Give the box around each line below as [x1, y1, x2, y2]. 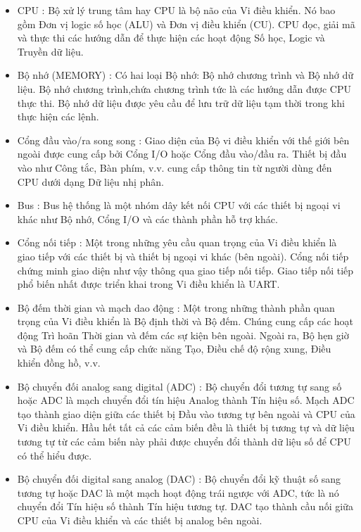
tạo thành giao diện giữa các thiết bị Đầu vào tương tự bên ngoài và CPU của [17, 406, 355, 421]
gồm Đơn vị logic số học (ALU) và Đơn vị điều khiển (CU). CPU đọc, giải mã [17, 16, 355, 31]
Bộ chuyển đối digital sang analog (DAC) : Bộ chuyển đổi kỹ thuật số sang [17, 471, 341, 486]
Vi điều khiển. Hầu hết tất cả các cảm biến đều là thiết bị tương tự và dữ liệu [17, 420, 355, 435]
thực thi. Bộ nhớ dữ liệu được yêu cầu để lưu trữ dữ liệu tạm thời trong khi [17, 95, 345, 110]
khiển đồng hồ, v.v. [17, 355, 101, 370]
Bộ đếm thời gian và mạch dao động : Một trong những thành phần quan [17, 300, 335, 315]
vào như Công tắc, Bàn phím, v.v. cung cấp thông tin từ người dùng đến [17, 160, 332, 175]
